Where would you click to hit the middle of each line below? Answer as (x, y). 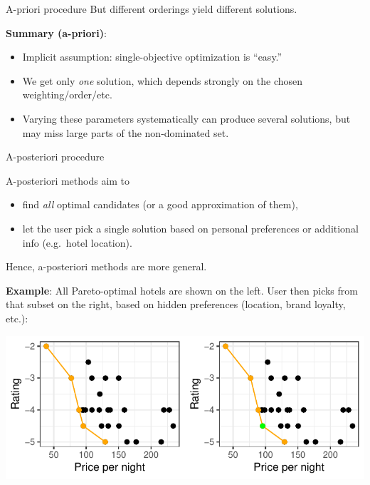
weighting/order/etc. (67, 95)
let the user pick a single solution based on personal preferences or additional (190, 228)
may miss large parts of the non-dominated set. (126, 132)
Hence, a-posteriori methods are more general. (106, 266)
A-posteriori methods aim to (68, 180)
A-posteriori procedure (55, 157)
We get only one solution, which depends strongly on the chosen (163, 80)
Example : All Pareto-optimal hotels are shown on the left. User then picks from (182, 290)
